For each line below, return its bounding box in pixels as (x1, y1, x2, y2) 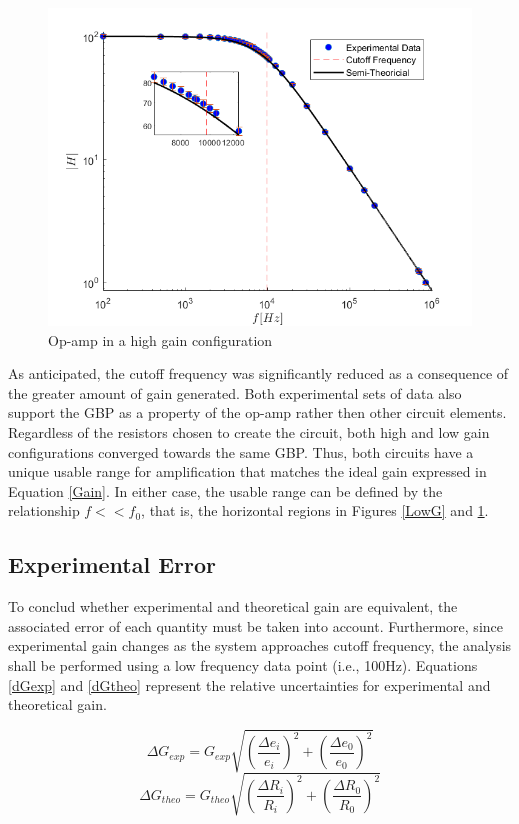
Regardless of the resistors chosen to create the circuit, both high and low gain (8, 421, 490, 442)
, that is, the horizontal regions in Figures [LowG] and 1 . (141, 500, 489, 521)
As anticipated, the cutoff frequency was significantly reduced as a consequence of (8, 363, 509, 384)
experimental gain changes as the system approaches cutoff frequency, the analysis (8, 635, 512, 656)
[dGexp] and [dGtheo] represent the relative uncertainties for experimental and (8, 674, 491, 695)
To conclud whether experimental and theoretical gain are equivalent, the (8, 596, 458, 617)
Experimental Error (8, 549, 217, 580)
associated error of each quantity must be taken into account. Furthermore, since (8, 615, 503, 636)
